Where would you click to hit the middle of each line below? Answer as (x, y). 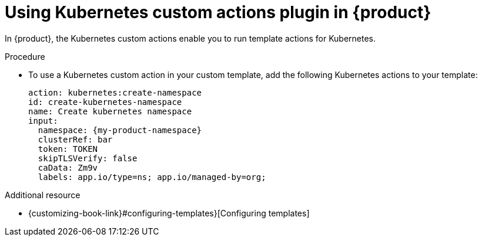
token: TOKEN (68, 149)
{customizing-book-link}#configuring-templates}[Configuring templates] (169, 213)
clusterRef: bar (75, 139)
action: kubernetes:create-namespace (115, 92)
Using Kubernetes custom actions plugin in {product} (218, 12)
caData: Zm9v (68, 167)
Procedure (25, 56)
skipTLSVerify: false (88, 158)
